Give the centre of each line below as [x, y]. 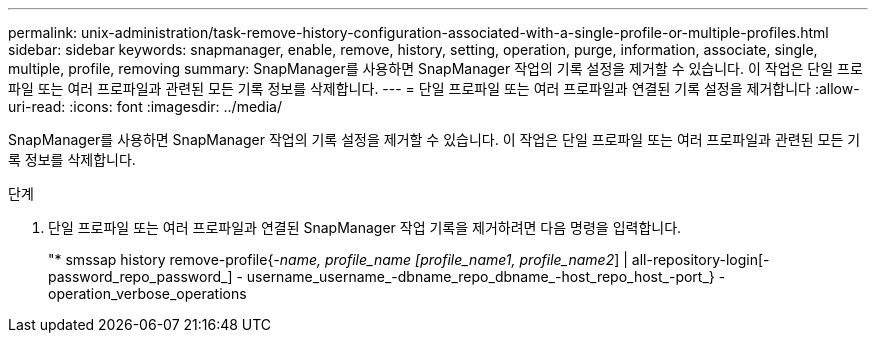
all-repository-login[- [700, 259]
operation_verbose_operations [147, 293]
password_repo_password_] [140, 276]
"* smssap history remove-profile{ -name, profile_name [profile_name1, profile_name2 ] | [338, 259]
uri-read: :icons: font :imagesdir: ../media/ [145, 106]
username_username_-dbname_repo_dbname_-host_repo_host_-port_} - [486, 276]
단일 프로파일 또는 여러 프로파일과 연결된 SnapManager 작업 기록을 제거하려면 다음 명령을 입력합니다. [365, 227]
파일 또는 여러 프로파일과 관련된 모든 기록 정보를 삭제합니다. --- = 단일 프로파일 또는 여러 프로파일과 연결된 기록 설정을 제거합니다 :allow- [434, 88]
